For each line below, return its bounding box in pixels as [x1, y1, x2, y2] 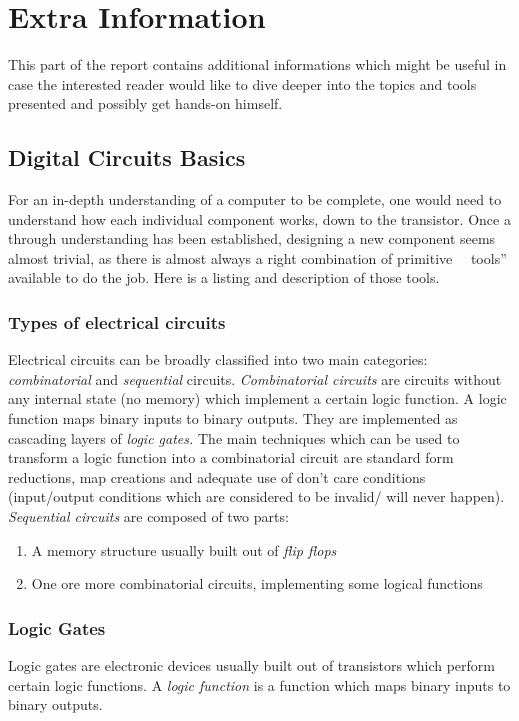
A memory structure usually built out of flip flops [31, 539, 337, 560]
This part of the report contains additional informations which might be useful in [8, 54, 507, 75]
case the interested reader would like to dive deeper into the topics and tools [8, 73, 477, 94]
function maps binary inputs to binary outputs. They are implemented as [8, 408, 458, 429]
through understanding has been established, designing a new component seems [8, 228, 496, 249]
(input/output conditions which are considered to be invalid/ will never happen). [8, 486, 505, 507]
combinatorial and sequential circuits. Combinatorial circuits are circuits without [8, 368, 502, 389]
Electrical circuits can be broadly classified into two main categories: [8, 349, 428, 370]
